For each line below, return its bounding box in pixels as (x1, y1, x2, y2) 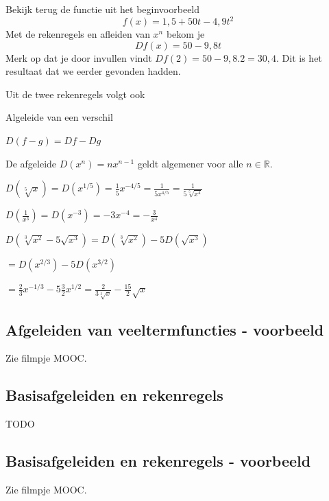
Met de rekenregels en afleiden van (5, 27, 150, 41)
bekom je (166, 27, 205, 41)
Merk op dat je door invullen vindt (5, 50, 152, 65)
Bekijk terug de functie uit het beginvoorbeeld (5, 2, 200, 16)
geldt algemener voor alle (137, 156, 243, 170)
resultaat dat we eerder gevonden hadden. (5, 64, 181, 78)
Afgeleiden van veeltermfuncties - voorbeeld (5, 318, 324, 340)
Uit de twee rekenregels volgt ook (5, 86, 145, 101)
